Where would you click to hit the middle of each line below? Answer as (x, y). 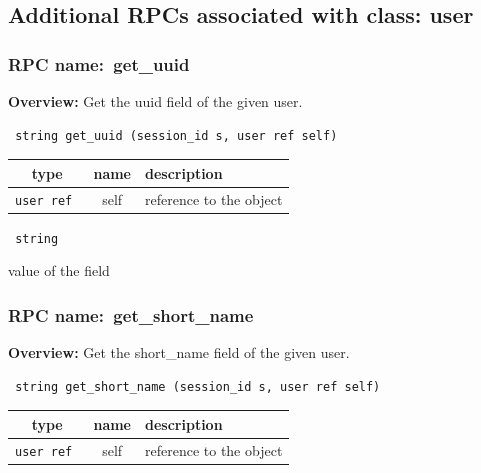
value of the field (59, 270)
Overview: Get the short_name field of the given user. (179, 352)
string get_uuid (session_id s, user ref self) (176, 135)
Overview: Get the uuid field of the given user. (155, 101)
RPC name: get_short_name (131, 314)
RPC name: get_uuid (99, 63)
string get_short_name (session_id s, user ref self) (198, 386)
